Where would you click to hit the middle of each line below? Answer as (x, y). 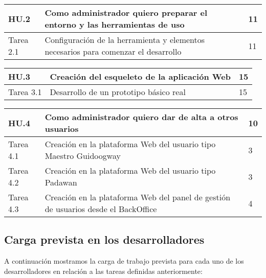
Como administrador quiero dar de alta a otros (141, 117)
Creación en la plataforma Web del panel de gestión (138, 197)
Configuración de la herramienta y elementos (125, 40)
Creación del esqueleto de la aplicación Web (140, 76)
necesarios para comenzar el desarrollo (113, 51)
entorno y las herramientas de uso (115, 24)
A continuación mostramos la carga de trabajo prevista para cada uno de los (124, 261)
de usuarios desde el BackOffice (101, 209)
